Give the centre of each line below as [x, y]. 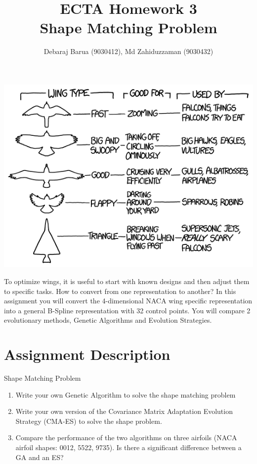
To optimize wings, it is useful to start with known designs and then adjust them [127, 281]
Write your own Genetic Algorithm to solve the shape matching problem [126, 394]
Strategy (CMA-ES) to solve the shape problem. [89, 421]
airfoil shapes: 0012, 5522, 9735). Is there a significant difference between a [128, 447]
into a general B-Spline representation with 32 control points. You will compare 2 [127, 310]
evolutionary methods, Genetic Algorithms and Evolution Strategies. [108, 320]
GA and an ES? [40, 457]
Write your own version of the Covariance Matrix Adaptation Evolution [124, 411]
